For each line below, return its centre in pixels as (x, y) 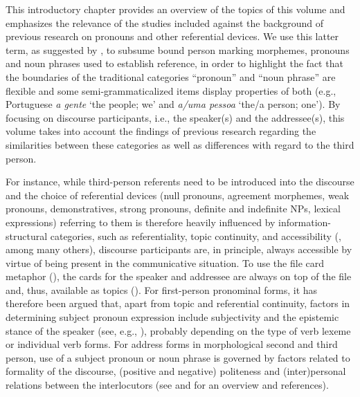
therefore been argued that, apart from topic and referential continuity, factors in (178, 303)
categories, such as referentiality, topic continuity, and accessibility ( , (196, 236)
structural (27, 236)
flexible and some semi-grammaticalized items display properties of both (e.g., (171, 90)
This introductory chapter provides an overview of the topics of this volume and (175, 9)
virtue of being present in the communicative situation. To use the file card (165, 262)
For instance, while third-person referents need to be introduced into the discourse (180, 182)
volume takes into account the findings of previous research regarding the (161, 131)
